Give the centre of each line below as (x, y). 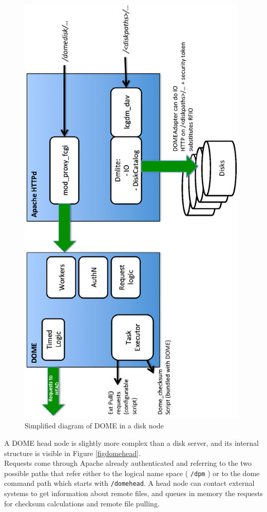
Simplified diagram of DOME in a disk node (94, 426)
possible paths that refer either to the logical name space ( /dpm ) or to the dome (132, 473)
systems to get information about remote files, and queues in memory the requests (133, 493)
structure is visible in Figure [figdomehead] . (72, 453)
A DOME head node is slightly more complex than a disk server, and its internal (131, 442)
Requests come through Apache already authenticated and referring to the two (128, 463)
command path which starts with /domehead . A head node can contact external (129, 483)
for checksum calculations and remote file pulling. (82, 503)
